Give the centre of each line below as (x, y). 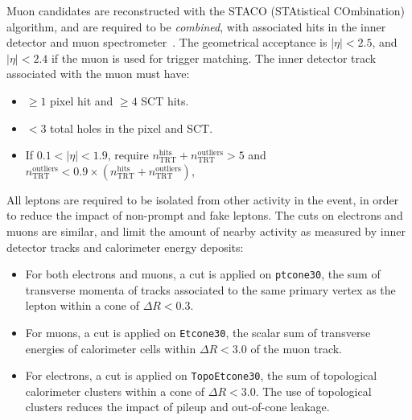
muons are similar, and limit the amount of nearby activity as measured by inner (206, 231)
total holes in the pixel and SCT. (132, 128)
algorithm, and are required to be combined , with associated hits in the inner (196, 26)
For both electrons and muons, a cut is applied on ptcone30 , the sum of (203, 274)
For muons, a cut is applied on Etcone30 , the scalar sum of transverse (198, 332)
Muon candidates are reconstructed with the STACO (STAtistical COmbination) (206, 10)
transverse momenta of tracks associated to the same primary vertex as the (210, 289)
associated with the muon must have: (98, 74)
